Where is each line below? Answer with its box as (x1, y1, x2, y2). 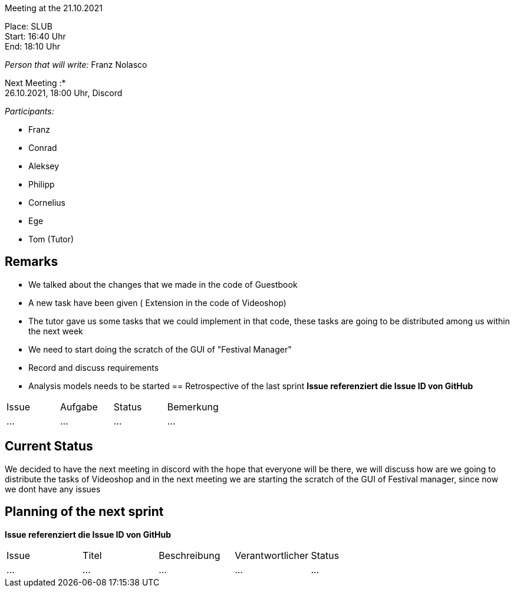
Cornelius (28, 198, 65, 208)
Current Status (5, 439, 93, 454)
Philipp (28, 179, 55, 189)
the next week (28, 325, 83, 336)
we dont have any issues (5, 484, 101, 494)
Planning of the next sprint (5, 504, 164, 519)
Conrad (28, 143, 57, 153)
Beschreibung (159, 549, 220, 561)
